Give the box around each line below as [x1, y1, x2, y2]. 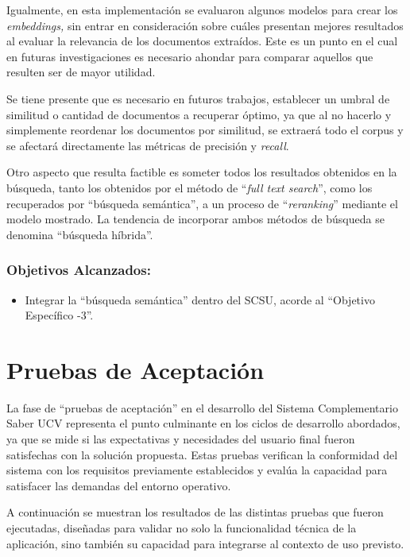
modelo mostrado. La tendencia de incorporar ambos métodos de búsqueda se [6, 211, 385, 227]
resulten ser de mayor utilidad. [6, 64, 156, 80]
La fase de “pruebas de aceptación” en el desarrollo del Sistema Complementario [6, 399, 398, 416]
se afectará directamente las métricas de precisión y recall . [6, 137, 289, 153]
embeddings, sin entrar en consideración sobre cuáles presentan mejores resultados [6, 17, 404, 33]
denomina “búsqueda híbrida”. [6, 226, 153, 242]
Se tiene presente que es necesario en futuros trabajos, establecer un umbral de [6, 90, 390, 106]
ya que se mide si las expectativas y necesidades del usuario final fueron [6, 431, 355, 447]
